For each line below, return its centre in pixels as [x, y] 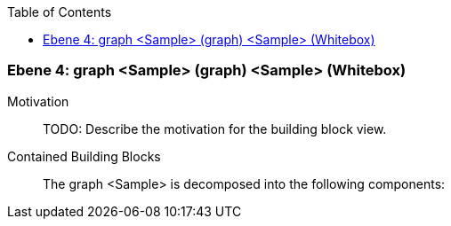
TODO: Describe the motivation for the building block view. [215, 129]
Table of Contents [60, 12]
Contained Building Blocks [84, 156]
